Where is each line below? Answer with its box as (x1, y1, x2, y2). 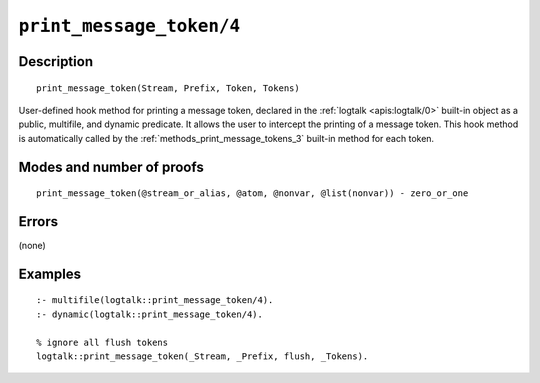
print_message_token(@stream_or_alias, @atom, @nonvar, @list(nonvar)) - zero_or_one (36, 188, 469, 199)
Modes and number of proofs (18, 158, 204, 175)
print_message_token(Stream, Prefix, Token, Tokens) (36, 82, 300, 94)
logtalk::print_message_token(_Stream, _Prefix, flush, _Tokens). (36, 351, 369, 362)
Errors (18, 213, 59, 230)
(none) (18, 240, 47, 252)
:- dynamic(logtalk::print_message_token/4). (36, 308, 264, 320)
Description (18, 53, 94, 70)
